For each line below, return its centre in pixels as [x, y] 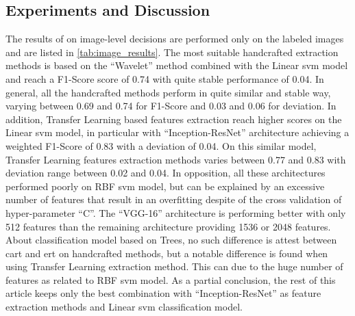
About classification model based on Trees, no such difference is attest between [171, 240]
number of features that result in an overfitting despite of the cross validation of [174, 199]
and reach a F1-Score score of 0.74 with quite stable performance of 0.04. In [165, 78]
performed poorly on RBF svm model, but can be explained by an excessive [165, 186]
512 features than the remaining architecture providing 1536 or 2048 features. [168, 226]
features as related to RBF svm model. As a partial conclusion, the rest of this [171, 279]
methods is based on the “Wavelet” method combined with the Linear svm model [177, 65]
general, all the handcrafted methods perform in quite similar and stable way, [168, 92]
